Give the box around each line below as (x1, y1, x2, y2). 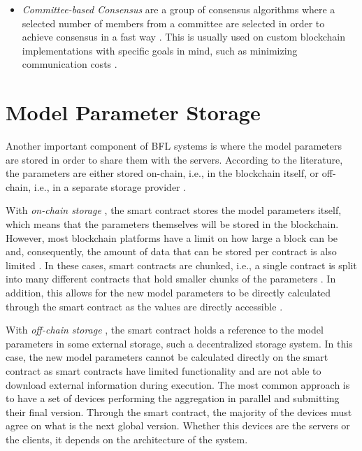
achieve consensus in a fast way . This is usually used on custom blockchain (22, 29, 346, 44)
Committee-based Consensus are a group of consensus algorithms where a (22, 2, 335, 16)
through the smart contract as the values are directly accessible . (6, 299, 283, 313)
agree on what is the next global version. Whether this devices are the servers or (6, 418, 350, 433)
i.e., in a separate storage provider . (34, 179, 187, 194)
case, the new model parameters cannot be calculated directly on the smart (6, 350, 328, 364)
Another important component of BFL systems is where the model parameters (6, 138, 342, 153)
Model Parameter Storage (6, 98, 261, 127)
